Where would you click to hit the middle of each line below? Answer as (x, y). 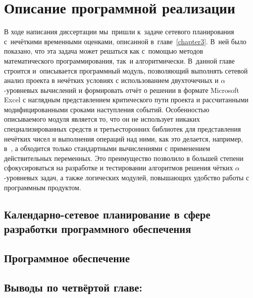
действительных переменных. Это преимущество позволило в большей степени (124, 158)
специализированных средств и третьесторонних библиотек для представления (123, 129)
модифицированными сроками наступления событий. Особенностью (107, 109)
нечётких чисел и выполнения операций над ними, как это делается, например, (124, 138)
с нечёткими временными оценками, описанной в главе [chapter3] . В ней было (125, 41)
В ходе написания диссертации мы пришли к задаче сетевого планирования (119, 32)
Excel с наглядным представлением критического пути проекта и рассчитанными (126, 100)
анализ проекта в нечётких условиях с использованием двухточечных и (111, 80)
